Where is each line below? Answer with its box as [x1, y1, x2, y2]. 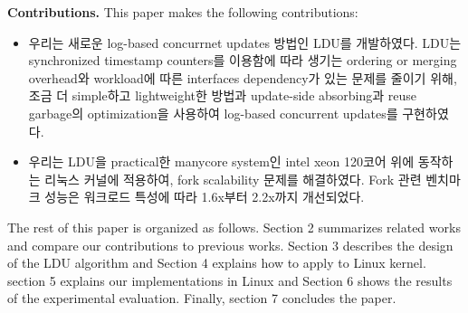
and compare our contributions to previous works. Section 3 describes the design [7, 235, 454, 254]
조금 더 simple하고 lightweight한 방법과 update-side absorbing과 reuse [28, 86, 417, 105]
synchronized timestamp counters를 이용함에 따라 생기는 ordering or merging [28, 51, 457, 70]
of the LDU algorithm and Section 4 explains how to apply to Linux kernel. [7, 253, 426, 272]
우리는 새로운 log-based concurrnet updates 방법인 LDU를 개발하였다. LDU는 [28, 33, 462, 52]
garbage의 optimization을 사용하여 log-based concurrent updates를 [28, 103, 398, 122]
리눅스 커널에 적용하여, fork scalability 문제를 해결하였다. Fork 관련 [44, 169, 422, 188]
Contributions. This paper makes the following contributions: [7, 3, 358, 21]
